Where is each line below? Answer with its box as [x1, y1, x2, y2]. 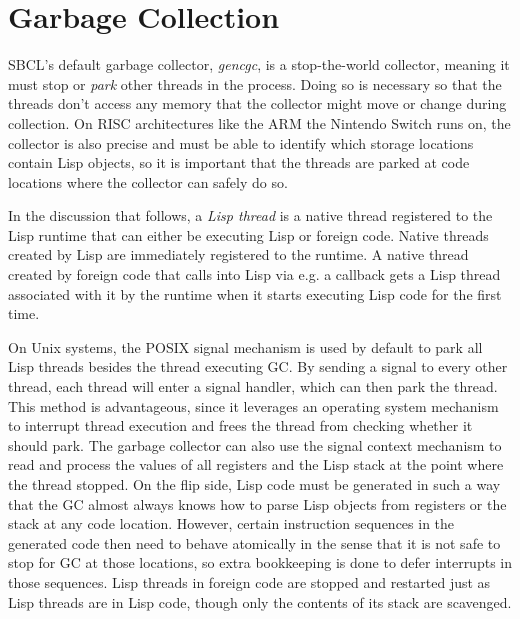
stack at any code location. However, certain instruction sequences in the [8, 513, 455, 534]
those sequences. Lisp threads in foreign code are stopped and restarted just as [8, 571, 491, 592]
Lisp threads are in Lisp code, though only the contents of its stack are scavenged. [8, 591, 512, 612]
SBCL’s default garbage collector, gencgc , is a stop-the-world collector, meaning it [8, 54, 510, 75]
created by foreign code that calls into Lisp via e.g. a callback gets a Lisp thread [8, 264, 501, 285]
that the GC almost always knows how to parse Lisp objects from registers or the [8, 493, 507, 514]
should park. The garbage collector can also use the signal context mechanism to [8, 434, 502, 455]
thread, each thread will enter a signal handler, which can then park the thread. [8, 376, 498, 397]
